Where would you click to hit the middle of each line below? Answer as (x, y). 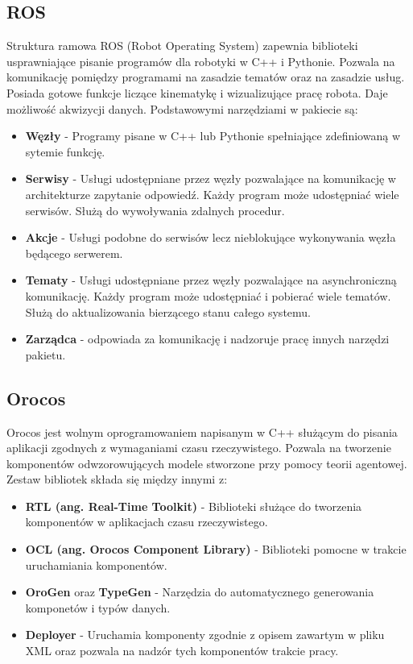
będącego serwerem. (74, 253)
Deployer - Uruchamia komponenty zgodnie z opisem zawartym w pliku (205, 635)
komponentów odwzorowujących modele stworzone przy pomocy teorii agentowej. (207, 463)
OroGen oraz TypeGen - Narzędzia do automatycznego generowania (200, 592)
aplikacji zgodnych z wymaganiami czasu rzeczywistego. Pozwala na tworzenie (199, 448)
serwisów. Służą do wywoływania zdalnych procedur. (155, 210)
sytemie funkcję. (65, 151)
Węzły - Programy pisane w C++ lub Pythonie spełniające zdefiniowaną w (213, 136)
